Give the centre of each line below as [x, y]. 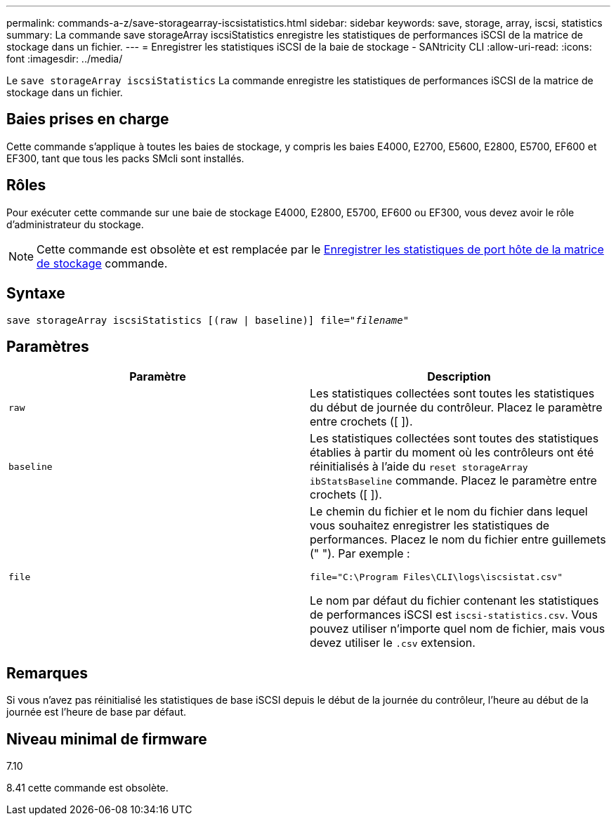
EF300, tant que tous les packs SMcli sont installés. [125, 158]
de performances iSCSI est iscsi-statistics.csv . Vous [454, 615]
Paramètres [48, 346]
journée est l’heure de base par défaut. [97, 712]
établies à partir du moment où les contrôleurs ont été [452, 453]
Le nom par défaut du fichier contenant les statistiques [454, 601]
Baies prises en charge [88, 119]
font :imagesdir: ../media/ [65, 59]
